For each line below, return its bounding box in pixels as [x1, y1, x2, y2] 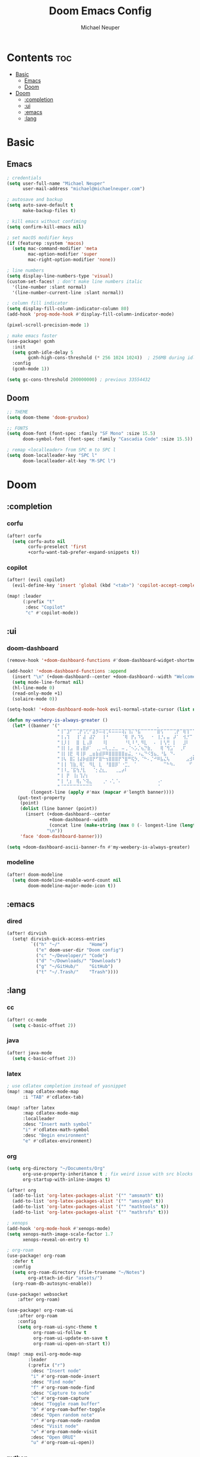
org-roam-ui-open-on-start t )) [33, 1341, 111, 1346]
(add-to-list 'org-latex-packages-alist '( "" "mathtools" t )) [12, 1204, 169, 1210]
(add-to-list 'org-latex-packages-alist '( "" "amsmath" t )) [12, 1193, 164, 1199]
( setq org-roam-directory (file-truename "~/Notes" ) [12, 1269, 145, 1275]
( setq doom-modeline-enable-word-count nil [12, 877, 121, 883]
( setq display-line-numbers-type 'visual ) [7, 273, 113, 279]
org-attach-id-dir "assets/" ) [28, 1275, 103, 1281]
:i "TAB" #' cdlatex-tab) [22, 1094, 84, 1100]
